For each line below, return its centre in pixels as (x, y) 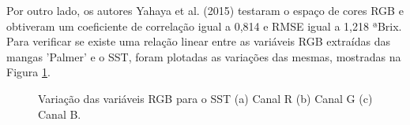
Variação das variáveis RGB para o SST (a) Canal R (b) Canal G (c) (205, 98)
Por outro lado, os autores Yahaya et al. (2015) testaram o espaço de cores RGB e (205, 10)
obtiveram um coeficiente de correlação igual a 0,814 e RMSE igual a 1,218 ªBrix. (204, 26)
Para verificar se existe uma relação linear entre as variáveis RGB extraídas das (198, 41)
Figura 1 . (28, 72)
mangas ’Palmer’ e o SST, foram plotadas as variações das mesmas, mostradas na (204, 56)
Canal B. (60, 114)
